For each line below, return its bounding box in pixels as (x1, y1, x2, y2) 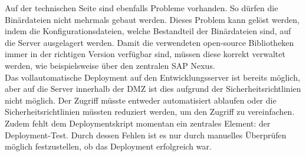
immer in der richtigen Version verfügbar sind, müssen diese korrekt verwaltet (5, 48, 285, 60)
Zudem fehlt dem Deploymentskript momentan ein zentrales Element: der (5, 117, 271, 129)
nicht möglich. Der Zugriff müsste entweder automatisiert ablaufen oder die (5, 94, 277, 106)
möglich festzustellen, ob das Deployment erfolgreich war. (5, 140, 212, 152)
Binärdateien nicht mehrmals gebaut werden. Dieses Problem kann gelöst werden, (5, 13, 300, 25)
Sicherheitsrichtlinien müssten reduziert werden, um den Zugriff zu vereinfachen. (5, 105, 295, 118)
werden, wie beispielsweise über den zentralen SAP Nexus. (5, 59, 215, 71)
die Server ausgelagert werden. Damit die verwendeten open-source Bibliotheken (5, 36, 294, 48)
